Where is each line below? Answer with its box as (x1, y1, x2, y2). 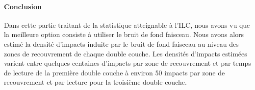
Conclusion (4, 1, 42, 11)
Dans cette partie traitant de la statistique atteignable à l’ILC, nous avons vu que (4, 19, 250, 30)
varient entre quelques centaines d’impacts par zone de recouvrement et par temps (4, 58, 251, 68)
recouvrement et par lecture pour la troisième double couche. (4, 77, 187, 87)
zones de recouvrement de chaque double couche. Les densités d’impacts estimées (4, 48, 247, 58)
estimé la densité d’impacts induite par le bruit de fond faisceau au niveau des (4, 38, 239, 49)
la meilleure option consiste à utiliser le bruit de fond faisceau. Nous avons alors (4, 29, 244, 39)
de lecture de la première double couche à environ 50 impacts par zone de (4, 67, 225, 77)
